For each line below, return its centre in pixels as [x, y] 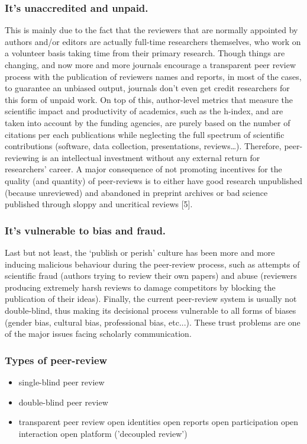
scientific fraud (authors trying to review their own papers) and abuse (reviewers [151, 276]
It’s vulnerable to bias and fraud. [85, 230]
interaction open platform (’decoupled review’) [103, 433]
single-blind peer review [62, 382]
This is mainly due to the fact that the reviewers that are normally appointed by [151, 30]
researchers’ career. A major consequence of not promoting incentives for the [143, 169]
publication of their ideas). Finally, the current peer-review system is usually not [151, 299]
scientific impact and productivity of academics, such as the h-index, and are [144, 111]
